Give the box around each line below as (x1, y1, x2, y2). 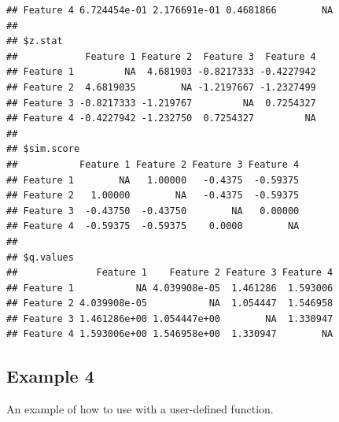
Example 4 (6, 364, 94, 388)
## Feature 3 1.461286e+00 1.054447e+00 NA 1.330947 (6, 313, 333, 324)
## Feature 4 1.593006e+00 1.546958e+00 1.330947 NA (6, 328, 333, 340)
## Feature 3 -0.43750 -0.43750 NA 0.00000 (6, 205, 300, 217)
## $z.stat (6, 35, 63, 47)
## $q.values (6, 251, 74, 263)
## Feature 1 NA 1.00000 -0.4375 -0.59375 (6, 174, 300, 186)
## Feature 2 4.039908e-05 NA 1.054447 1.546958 (6, 298, 333, 309)
